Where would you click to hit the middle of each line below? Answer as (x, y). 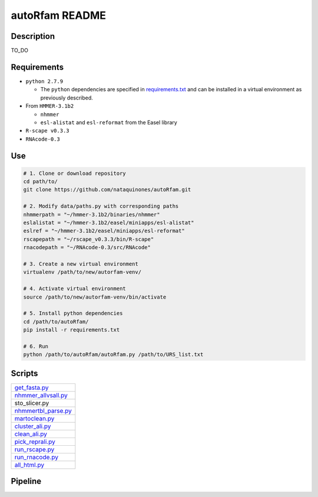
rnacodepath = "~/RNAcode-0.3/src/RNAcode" (87, 248)
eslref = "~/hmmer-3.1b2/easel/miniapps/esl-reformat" (104, 231)
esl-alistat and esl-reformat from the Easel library (109, 122)
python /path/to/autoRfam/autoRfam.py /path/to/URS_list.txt (113, 354)
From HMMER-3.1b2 (50, 106)
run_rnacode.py (37, 457)
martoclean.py (34, 418)
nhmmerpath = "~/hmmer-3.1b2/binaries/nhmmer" (92, 214)
